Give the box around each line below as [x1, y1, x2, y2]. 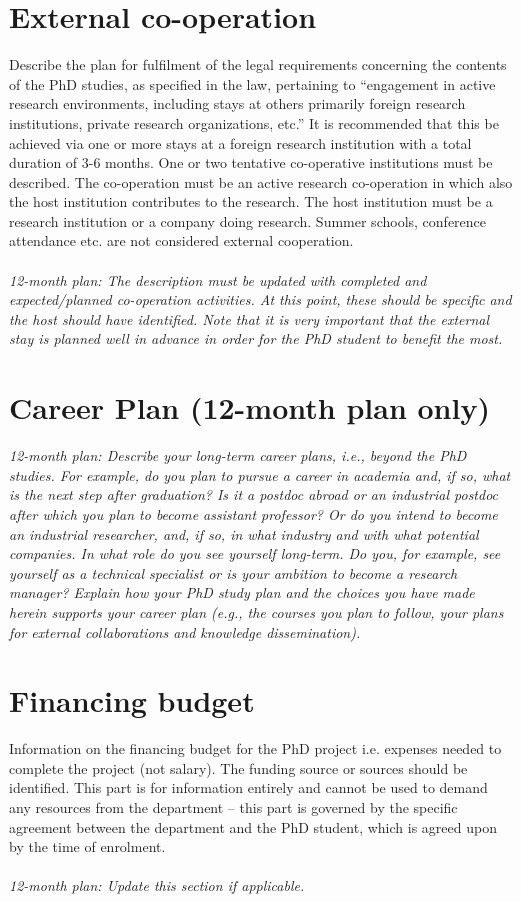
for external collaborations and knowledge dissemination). [9, 621, 361, 642]
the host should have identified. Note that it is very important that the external [9, 308, 490, 329]
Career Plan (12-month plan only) [9, 387, 490, 428]
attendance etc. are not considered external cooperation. [9, 230, 354, 251]
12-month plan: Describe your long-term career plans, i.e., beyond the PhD [9, 445, 467, 466]
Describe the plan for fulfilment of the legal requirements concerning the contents [9, 54, 507, 75]
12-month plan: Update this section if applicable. [9, 875, 305, 896]
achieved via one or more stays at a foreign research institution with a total [9, 132, 472, 153]
